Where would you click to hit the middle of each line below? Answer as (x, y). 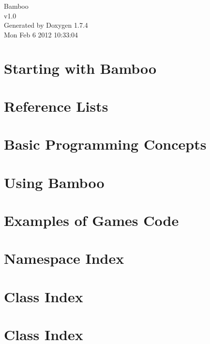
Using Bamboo (54, 182)
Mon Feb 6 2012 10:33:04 (41, 34)
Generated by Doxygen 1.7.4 (46, 25)
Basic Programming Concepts (105, 144)
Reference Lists (56, 106)
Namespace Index (64, 258)
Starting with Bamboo (80, 68)
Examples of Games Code (91, 220)
